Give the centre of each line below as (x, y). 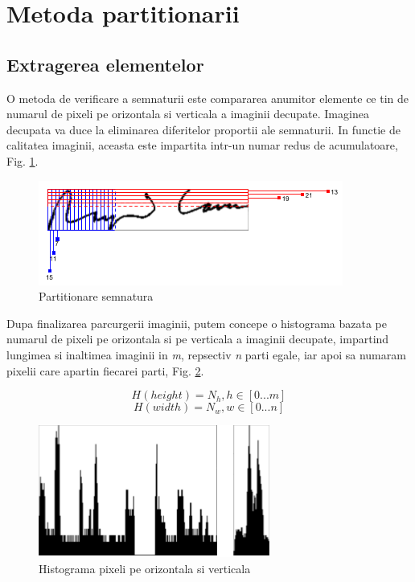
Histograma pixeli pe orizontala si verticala (145, 568)
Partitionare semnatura (96, 296)
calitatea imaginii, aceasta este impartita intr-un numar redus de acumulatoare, (202, 145)
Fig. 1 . (23, 160)
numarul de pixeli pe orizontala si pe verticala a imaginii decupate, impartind (198, 339)
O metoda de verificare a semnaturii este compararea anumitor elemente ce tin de (208, 98)
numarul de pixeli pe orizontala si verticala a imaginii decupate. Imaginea (188, 114)
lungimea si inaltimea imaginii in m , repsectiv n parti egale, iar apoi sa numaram (206, 354)
